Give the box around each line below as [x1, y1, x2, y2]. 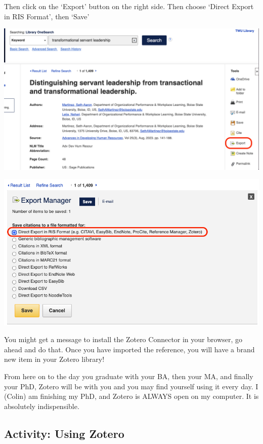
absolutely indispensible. [4, 400, 79, 411]
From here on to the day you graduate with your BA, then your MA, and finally [4, 371, 253, 381]
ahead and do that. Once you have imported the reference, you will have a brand [4, 344, 255, 354]
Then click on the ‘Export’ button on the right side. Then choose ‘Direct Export [4, 1, 254, 11]
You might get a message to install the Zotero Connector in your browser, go [4, 334, 243, 345]
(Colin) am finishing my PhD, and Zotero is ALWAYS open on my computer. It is [4, 391, 259, 401]
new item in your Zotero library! [4, 354, 105, 364]
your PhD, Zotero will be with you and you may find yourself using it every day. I [4, 381, 258, 391]
